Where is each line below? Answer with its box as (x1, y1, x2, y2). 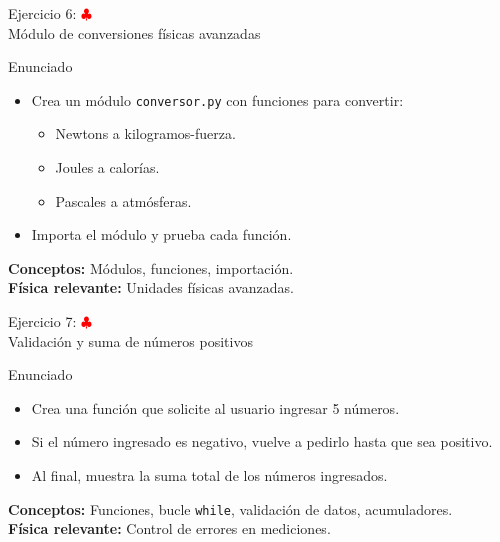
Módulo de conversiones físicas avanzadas (8, 22, 261, 43)
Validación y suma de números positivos (8, 330, 253, 351)
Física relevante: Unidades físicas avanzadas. (8, 277, 294, 298)
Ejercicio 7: (8, 311, 77, 331)
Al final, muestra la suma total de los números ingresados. (31, 464, 388, 485)
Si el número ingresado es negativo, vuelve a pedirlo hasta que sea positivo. (31, 431, 493, 452)
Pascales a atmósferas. (55, 190, 192, 211)
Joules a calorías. (55, 157, 160, 178)
